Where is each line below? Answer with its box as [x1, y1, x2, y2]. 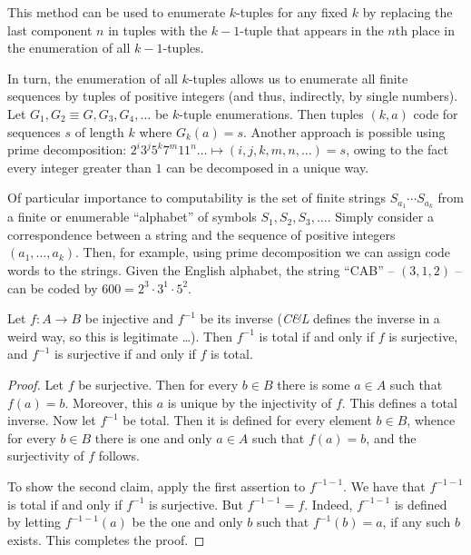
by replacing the [362, 3, 453, 21]
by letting [7, 512, 62, 531]
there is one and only [94, 428, 212, 447]
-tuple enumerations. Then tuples [179, 104, 364, 123]
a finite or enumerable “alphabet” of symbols [7, 207, 257, 226]
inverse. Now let [7, 411, 96, 430]
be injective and [84, 309, 173, 328]
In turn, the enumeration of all [7, 68, 178, 87]
